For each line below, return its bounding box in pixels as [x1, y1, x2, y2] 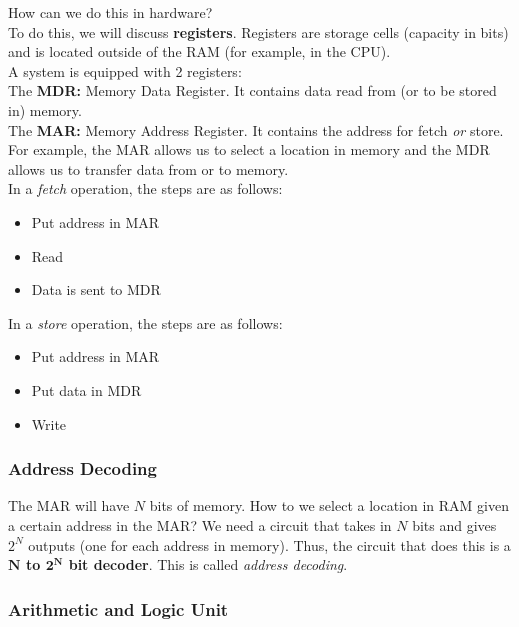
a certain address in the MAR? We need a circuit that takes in [8, 514, 392, 535]
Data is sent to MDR [31, 279, 161, 300]
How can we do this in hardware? [8, 2, 213, 22]
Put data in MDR [31, 379, 142, 400]
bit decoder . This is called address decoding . [68, 554, 348, 575]
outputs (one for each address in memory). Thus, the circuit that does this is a [28, 534, 511, 555]
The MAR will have [8, 495, 130, 516]
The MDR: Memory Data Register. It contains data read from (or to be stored [8, 80, 497, 101]
